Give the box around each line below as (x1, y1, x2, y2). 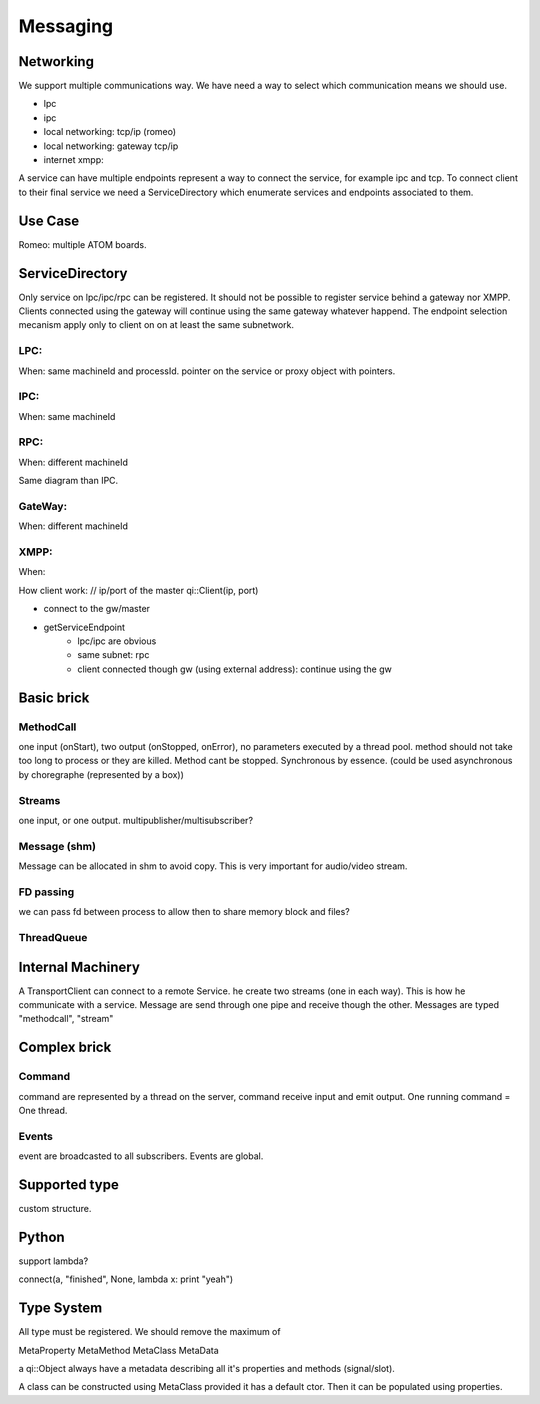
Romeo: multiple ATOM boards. (18, 238, 147, 250)
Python (18, 1228, 65, 1245)
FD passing (18, 885, 75, 899)
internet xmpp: (43, 154, 104, 166)
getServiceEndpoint (43, 621, 125, 633)
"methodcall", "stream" (18, 1013, 114, 1025)
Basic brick (18, 689, 90, 706)
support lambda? (18, 1255, 89, 1267)
